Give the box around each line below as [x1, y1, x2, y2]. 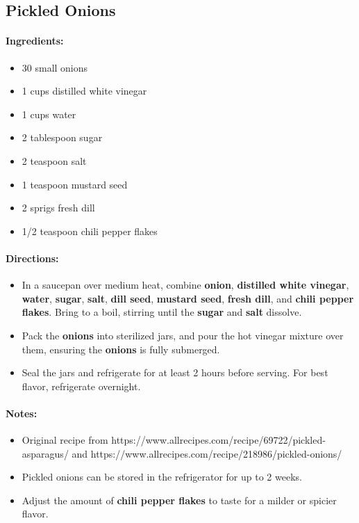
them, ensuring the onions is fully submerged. [22, 341, 220, 356]
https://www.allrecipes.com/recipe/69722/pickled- [111, 433, 326, 447]
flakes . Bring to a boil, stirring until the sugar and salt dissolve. [22, 305, 302, 319]
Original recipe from [22, 433, 108, 447]
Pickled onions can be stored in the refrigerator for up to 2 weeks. [22, 469, 302, 484]
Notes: [6, 405, 37, 420]
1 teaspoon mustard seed [22, 177, 128, 191]
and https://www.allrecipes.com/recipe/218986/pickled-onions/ [72, 446, 342, 460]
